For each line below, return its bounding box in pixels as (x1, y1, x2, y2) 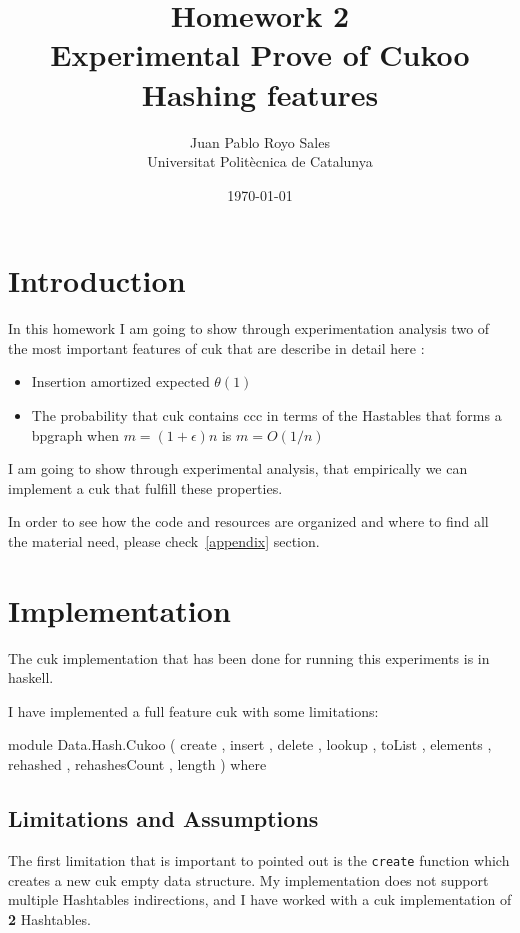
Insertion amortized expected (31, 371, 210, 392)
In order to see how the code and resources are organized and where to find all (8, 511, 489, 532)
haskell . (8, 667, 54, 688)
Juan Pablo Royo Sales (190, 131, 330, 152)
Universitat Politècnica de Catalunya (147, 151, 373, 172)
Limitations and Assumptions (8, 803, 319, 834)
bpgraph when (31, 424, 119, 445)
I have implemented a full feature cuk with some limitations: (8, 700, 379, 721)
